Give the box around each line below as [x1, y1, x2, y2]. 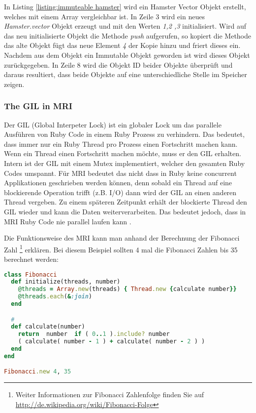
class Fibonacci [4, 271, 57, 278]
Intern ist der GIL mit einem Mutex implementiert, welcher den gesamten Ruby [4, 158, 245, 168]
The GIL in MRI [4, 100, 72, 112]
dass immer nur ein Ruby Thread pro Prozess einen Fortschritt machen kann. [4, 138, 238, 149]
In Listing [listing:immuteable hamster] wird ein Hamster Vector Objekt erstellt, [4, 1, 246, 11]
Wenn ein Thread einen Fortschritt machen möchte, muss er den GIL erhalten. [4, 148, 241, 159]
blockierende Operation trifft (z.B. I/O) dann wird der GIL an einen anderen [4, 187, 237, 197]
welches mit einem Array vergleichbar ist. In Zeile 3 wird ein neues [4, 11, 205, 21]
